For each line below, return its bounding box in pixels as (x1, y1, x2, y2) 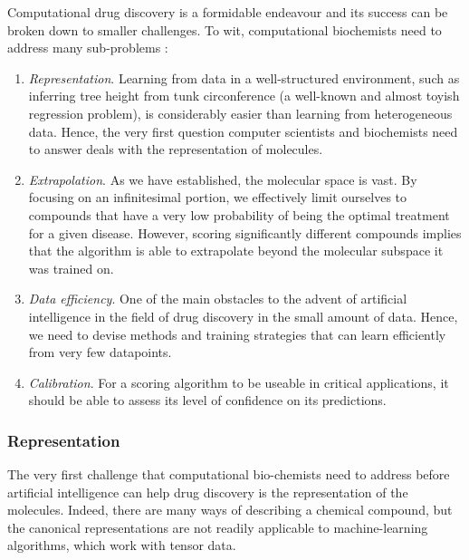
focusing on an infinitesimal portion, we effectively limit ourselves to (28, 188, 407, 207)
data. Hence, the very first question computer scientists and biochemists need (28, 121, 458, 140)
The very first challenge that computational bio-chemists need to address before (7, 465, 450, 484)
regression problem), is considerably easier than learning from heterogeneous (28, 103, 453, 122)
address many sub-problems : (7, 38, 168, 57)
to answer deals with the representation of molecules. (28, 140, 323, 159)
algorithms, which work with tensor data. (7, 536, 236, 555)
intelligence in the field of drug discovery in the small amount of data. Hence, (28, 306, 458, 325)
